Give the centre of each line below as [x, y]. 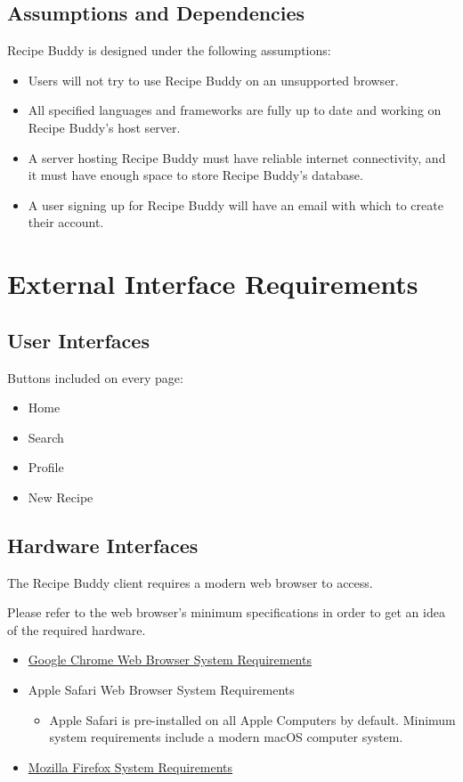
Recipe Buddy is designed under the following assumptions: [169, 50]
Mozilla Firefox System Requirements [130, 766]
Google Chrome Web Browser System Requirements [170, 660]
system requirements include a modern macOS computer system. [226, 737]
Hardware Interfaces [103, 545]
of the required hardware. [77, 629]
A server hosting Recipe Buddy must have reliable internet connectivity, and [237, 157]
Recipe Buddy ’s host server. [104, 127]
